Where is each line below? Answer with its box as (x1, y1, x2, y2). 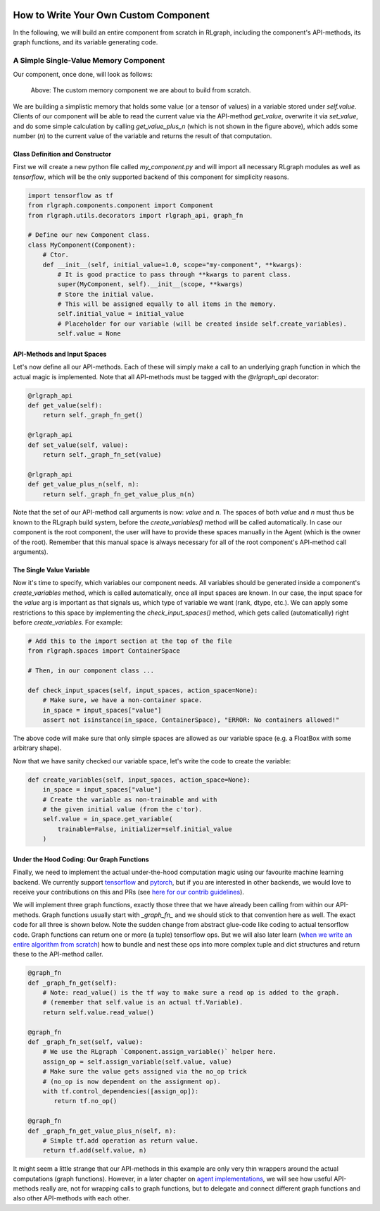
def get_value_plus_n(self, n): (27, 480, 140, 488)
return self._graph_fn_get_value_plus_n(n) (42, 490, 195, 498)
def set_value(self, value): (27, 441, 129, 449)
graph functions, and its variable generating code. (13, 37, 158, 46)
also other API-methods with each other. (13, 1194, 130, 1203)
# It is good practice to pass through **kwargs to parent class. (57, 270, 292, 278)
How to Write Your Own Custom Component (13, 9, 210, 21)
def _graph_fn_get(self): (27, 978, 118, 987)
